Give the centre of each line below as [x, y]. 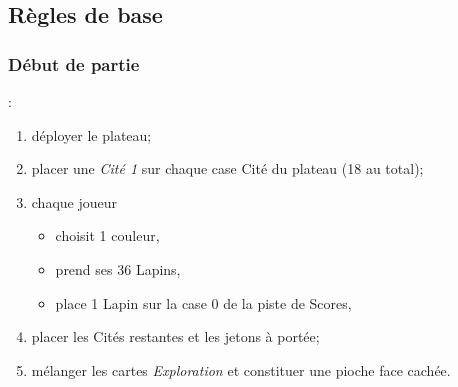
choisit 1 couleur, [107, 235]
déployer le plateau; [91, 134]
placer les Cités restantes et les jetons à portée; [175, 336]
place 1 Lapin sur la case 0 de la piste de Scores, [203, 302]
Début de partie [74, 63]
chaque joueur [74, 201]
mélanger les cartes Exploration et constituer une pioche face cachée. [241, 369]
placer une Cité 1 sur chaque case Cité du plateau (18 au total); [227, 168]
